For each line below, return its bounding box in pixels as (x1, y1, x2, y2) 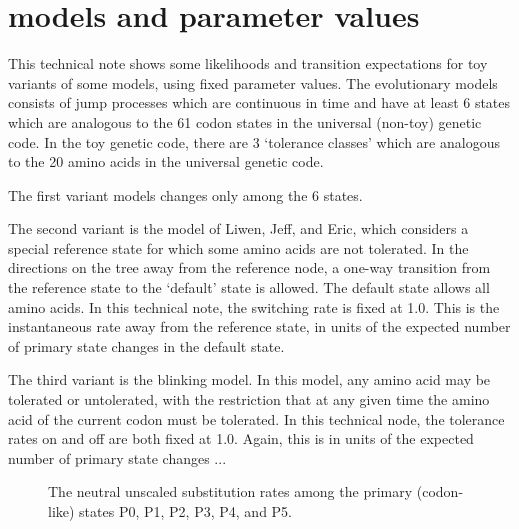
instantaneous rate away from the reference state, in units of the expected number (8, 316, 511, 337)
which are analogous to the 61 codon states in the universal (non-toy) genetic (8, 111, 482, 132)
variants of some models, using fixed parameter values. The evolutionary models (8, 72, 498, 93)
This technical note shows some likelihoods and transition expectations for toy (8, 53, 488, 74)
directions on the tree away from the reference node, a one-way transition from (8, 257, 491, 278)
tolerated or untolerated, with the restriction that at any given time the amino (8, 389, 490, 410)
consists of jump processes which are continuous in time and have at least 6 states (8, 92, 511, 113)
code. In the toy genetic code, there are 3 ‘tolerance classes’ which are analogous (8, 131, 500, 152)
